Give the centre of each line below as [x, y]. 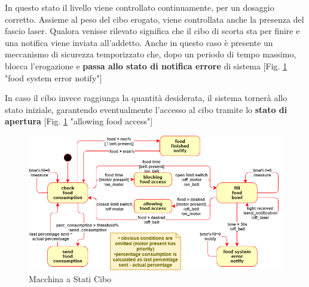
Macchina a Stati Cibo [70, 278]
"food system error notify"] [53, 77]
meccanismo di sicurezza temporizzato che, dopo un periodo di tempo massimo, [151, 54]
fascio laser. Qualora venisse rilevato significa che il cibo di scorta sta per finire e [152, 31]
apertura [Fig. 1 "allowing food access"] [79, 121]
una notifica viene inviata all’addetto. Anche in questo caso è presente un [139, 42]
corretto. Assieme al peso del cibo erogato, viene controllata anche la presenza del [154, 19]
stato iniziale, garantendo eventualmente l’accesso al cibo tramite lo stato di [146, 109]
